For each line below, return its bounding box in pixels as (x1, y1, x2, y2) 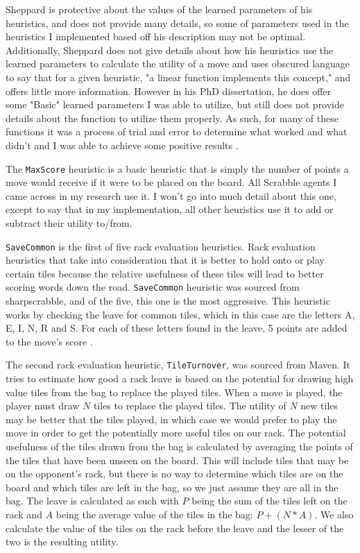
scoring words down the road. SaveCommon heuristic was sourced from (6, 280, 300, 294)
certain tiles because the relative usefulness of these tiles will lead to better (6, 266, 324, 280)
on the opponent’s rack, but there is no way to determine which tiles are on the (6, 466, 343, 481)
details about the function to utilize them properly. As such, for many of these (6, 110, 338, 125)
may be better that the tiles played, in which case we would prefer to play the (6, 411, 337, 426)
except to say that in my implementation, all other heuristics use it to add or (6, 202, 334, 216)
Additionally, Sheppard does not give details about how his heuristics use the (6, 42, 334, 57)
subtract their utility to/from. (6, 215, 132, 230)
